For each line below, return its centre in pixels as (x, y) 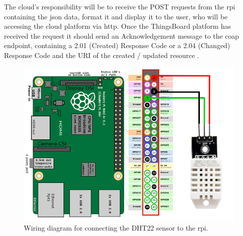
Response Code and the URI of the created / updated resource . (102, 55)
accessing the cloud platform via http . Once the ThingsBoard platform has (118, 26)
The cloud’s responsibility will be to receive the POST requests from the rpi (120, 6)
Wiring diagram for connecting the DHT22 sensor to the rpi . (116, 227)
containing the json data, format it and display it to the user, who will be (116, 16)
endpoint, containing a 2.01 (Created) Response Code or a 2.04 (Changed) (117, 45)
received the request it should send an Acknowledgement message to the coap (121, 35)
